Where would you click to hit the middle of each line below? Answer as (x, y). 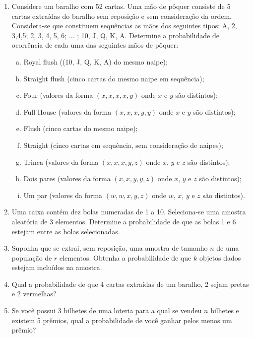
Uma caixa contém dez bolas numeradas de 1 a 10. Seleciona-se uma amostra (129, 212)
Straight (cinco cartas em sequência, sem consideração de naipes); (123, 145)
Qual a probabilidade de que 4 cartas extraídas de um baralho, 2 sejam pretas (130, 284)
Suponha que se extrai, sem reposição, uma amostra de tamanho (110, 248)
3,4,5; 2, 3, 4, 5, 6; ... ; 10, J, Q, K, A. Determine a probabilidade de (115, 35)
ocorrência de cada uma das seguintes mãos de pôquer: (95, 45)
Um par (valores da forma (63, 195)
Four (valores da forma (58, 95)
